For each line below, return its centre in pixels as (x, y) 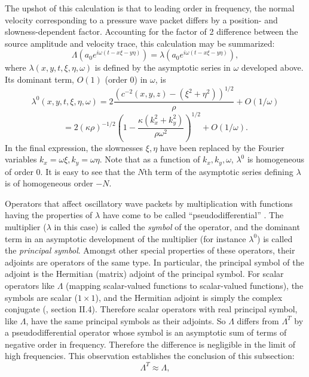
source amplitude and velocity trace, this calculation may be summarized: (140, 43)
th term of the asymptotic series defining (219, 171)
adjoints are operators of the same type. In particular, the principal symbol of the (154, 262)
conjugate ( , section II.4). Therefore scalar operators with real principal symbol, (151, 309)
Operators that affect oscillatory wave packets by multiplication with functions (149, 203)
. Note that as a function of (150, 159)
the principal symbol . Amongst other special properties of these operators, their (150, 250)
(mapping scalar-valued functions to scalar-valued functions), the (185, 285)
